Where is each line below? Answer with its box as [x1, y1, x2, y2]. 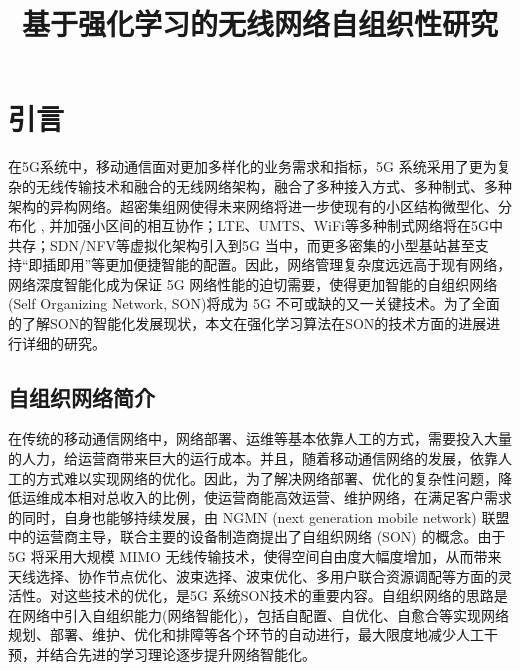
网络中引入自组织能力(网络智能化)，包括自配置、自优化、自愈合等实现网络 [21, 604, 509, 625]
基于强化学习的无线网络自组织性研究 [21, 3, 498, 44]
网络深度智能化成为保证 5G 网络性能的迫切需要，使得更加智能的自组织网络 [8, 273, 498, 294]
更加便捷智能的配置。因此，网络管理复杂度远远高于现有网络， [105, 254, 512, 275]
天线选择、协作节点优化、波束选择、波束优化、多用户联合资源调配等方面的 [8, 565, 498, 586]
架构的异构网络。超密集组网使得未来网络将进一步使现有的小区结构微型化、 [8, 195, 498, 216]
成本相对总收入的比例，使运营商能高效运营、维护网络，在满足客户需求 [49, 487, 512, 508]
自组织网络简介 [8, 381, 155, 412]
